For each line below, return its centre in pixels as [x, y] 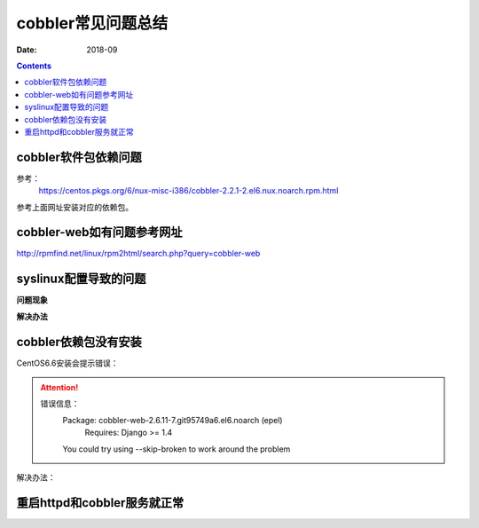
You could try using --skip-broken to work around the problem [177, 449]
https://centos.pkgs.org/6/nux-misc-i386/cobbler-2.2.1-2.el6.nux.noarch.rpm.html [188, 191]
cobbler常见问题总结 [92, 23]
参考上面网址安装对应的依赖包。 [75, 207]
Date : [27, 50]
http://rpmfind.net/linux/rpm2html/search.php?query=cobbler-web [138, 254]
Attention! [59, 388]
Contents [34, 66]
